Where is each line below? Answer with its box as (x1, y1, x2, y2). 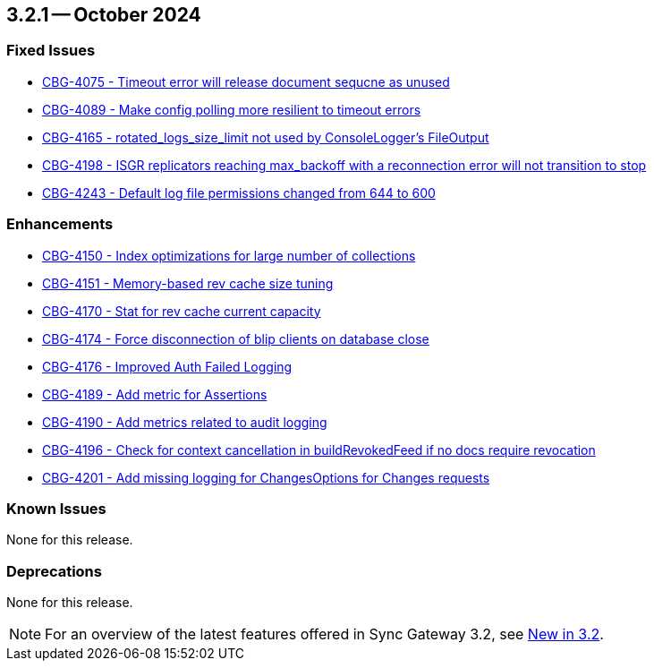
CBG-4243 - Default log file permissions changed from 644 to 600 (42, 184, 436, 201)
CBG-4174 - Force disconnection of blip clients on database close (42, 330, 429, 347)
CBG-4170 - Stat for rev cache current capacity (42, 303, 321, 319)
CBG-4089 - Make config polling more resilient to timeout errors (42, 101, 421, 117)
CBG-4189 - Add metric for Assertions (42, 386, 268, 402)
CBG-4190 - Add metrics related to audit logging (42, 414, 327, 430)
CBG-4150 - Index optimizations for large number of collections (42, 247, 416, 263)
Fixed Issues (6, 41, 96, 60)
